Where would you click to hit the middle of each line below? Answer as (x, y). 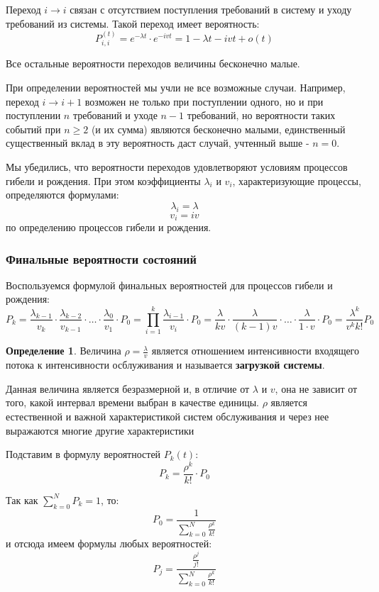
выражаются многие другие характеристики (100, 430)
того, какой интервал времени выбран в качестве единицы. (132, 402)
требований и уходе (115, 115)
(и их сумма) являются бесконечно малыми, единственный (218, 129)
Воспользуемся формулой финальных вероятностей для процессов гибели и (169, 285)
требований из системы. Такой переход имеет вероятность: (133, 23)
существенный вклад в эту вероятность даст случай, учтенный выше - (158, 143)
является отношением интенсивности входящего (256, 351)
